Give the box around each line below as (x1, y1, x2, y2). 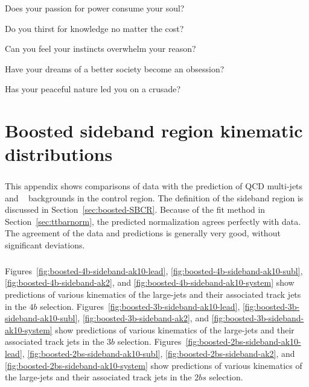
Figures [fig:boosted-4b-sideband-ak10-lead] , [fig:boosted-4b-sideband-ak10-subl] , (5, 264, 303, 277)
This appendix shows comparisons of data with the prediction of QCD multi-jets (5, 179, 303, 192)
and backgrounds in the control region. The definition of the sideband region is (5, 191, 304, 204)
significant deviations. (5, 238, 85, 251)
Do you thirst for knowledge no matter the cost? (5, 22, 184, 34)
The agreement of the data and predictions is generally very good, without (5, 227, 281, 239)
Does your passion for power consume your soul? (5, 2, 185, 14)
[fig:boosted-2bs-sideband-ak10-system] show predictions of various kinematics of (5, 359, 302, 371)
